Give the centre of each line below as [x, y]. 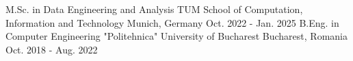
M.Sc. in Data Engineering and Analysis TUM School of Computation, [154, 9]
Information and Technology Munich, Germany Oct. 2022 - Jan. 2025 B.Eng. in [172, 22]
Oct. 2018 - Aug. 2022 [52, 49]
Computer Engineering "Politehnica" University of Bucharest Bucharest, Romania [176, 36]
